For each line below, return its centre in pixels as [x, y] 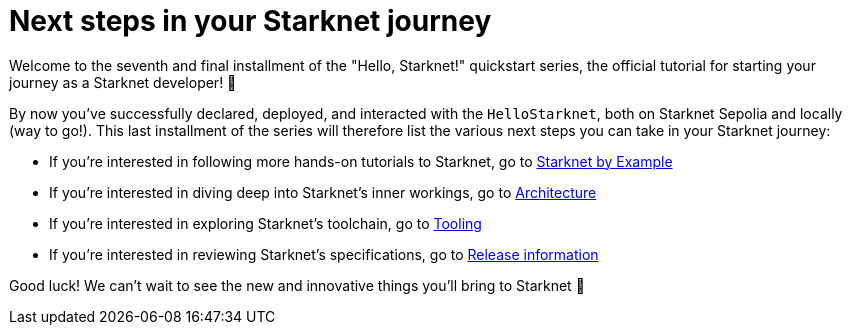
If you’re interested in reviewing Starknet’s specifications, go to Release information [324, 254]
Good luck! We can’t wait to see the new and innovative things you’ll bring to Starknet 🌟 [297, 285]
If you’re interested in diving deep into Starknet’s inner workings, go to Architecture [323, 192]
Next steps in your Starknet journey [250, 21]
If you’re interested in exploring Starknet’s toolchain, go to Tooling [265, 223]
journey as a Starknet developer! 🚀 [123, 82]
